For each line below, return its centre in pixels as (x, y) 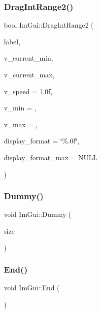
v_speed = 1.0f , (28, 91)
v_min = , (20, 108)
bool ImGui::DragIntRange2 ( (49, 25)
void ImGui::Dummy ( (38, 214)
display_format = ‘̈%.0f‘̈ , (42, 141)
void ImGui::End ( (32, 288)
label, (12, 41)
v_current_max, (29, 74)
